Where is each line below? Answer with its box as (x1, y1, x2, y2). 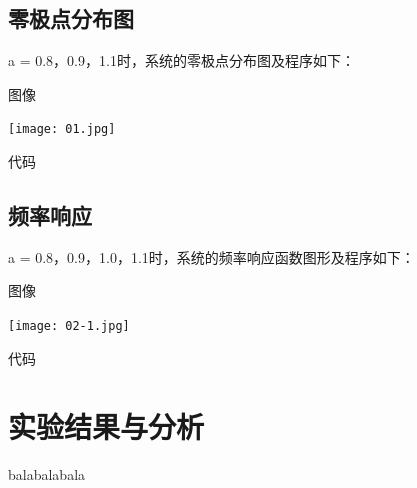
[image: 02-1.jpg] (8, 319, 130, 334)
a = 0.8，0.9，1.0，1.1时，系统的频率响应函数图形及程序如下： (8, 246, 415, 267)
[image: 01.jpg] (8, 122, 116, 137)
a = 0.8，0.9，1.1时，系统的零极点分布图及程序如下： (8, 50, 355, 71)
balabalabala (8, 464, 86, 485)
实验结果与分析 (8, 406, 205, 447)
